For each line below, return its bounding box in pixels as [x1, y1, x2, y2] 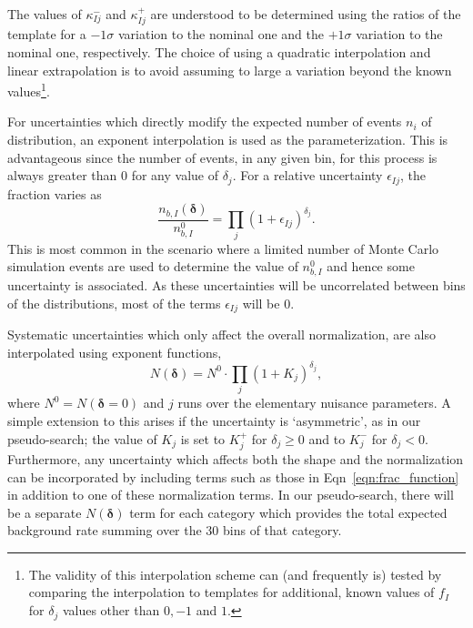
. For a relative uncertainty [232, 166, 383, 185]
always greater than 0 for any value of [7, 166, 218, 185]
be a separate [7, 502, 82, 522]
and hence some [327, 257, 415, 276]
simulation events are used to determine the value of [7, 257, 298, 276]
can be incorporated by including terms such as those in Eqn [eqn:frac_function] [7, 467, 459, 486]
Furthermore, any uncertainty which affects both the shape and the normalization [7, 449, 464, 468]
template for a [7, 25, 86, 44]
